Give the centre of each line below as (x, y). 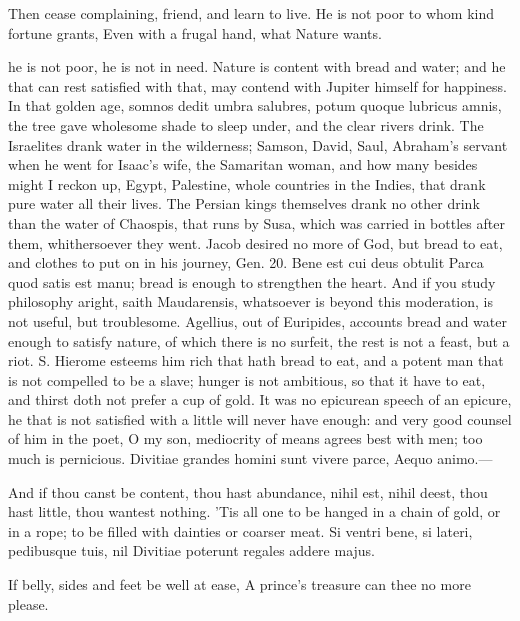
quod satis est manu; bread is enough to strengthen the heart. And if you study (252, 281)
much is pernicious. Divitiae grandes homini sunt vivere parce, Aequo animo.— (250, 458)
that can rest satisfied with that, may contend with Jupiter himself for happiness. (257, 85)
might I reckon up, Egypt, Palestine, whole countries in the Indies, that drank (247, 183)
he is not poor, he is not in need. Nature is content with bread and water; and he (257, 66)
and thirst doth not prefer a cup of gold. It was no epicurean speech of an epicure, (260, 399)
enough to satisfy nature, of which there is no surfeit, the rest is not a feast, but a (259, 340)
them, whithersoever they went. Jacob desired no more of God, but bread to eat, (255, 242)
